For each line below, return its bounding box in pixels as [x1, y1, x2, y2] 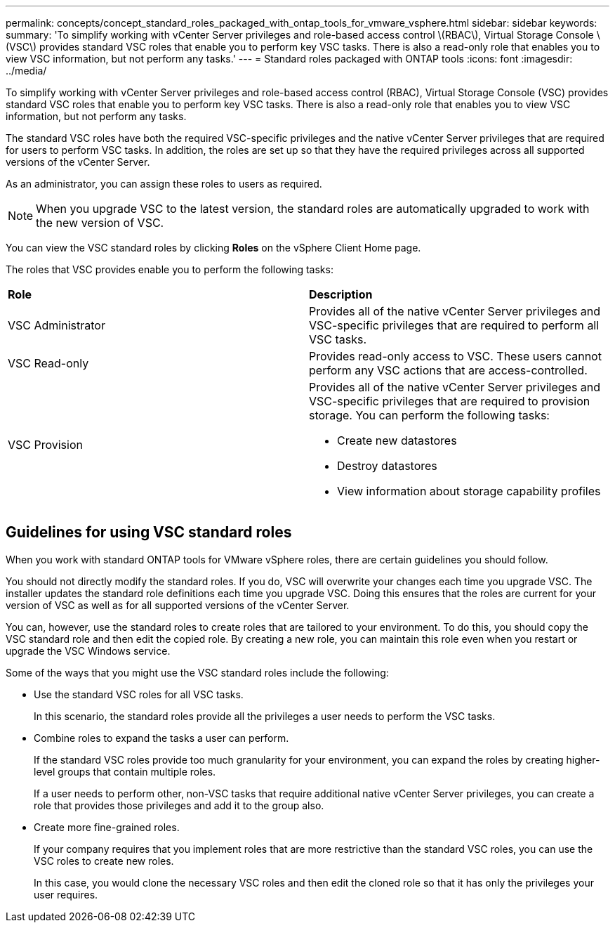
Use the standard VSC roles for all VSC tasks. [34, 688, 244, 700]
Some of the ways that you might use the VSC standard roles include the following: [6, 666, 389, 679]
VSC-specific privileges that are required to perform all [309, 318, 600, 332]
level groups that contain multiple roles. [34, 765, 216, 778]
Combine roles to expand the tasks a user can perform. [34, 731, 289, 744]
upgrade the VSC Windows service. [6, 644, 171, 657]
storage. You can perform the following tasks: [309, 408, 550, 422]
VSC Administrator [8, 318, 105, 332]
